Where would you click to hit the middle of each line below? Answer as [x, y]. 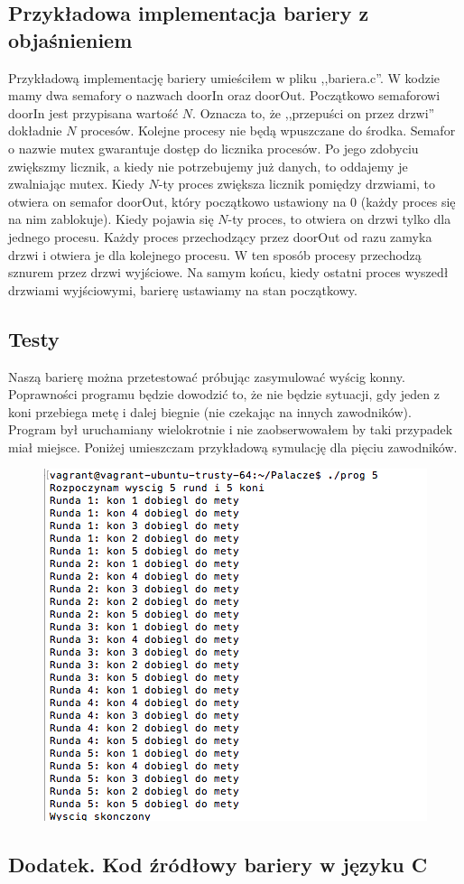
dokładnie [35, 130]
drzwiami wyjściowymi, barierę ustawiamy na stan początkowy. [183, 289]
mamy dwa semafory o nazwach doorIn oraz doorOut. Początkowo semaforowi [224, 95]
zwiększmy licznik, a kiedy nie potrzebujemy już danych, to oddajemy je [208, 166]
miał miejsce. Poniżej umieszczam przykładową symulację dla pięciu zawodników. [233, 447]
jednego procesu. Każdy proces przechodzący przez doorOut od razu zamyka [220, 236]
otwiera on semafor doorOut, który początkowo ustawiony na [177, 201]
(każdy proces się [408, 201]
